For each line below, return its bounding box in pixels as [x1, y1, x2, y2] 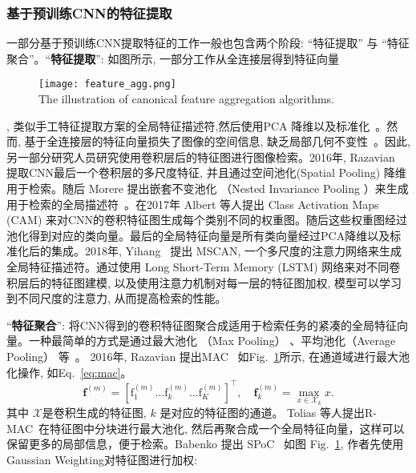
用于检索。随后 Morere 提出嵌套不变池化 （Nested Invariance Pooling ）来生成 [6, 180, 409, 197]
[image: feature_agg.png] [38, 78, 176, 90]
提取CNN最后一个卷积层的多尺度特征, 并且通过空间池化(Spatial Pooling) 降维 [6, 164, 406, 181]
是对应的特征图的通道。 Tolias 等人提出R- [160, 404, 377, 421]
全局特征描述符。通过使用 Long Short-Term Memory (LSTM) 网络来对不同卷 [6, 259, 401, 275]
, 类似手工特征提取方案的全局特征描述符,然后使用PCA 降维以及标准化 [6, 117, 370, 134]
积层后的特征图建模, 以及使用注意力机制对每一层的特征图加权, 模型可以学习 [6, 274, 402, 291]
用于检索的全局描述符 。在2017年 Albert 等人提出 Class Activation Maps [6, 195, 379, 212]
